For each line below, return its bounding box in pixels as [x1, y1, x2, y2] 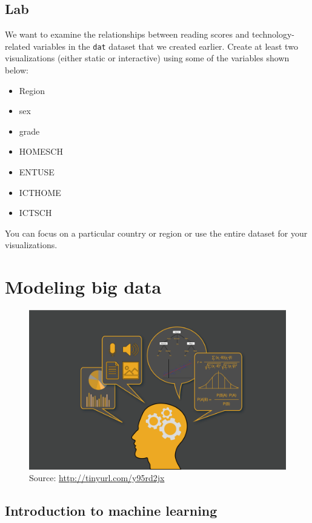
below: [5, 64, 28, 76]
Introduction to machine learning [5, 501, 217, 520]
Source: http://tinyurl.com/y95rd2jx [29, 471, 165, 484]
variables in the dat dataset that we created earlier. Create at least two [33, 39, 298, 52]
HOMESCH [19, 145, 63, 158]
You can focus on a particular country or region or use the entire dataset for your [5, 226, 308, 239]
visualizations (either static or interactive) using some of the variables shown [5, 52, 290, 64]
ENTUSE [19, 166, 55, 178]
